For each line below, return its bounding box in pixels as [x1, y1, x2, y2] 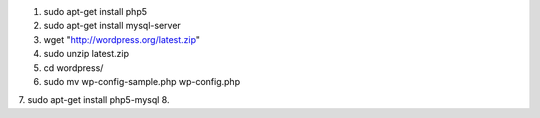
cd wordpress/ [43, 61, 104, 74]
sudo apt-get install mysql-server [43, 20, 182, 32]
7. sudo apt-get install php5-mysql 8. [18, 94, 170, 106]
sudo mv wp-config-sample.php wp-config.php [43, 75, 240, 87]
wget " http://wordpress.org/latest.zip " [43, 33, 200, 45]
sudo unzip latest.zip [43, 48, 130, 60]
